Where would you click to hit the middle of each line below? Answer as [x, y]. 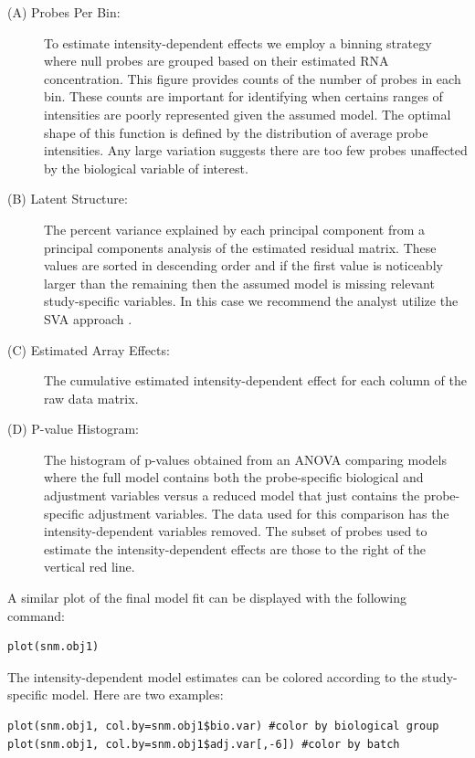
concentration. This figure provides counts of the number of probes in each [253, 78]
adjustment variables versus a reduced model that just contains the [232, 495]
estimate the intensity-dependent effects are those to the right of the [235, 548]
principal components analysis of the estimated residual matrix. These [240, 247]
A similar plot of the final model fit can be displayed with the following [207, 598]
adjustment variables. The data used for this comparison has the [269, 513]
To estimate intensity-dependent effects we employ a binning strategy [238, 42]
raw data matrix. [91, 398]
